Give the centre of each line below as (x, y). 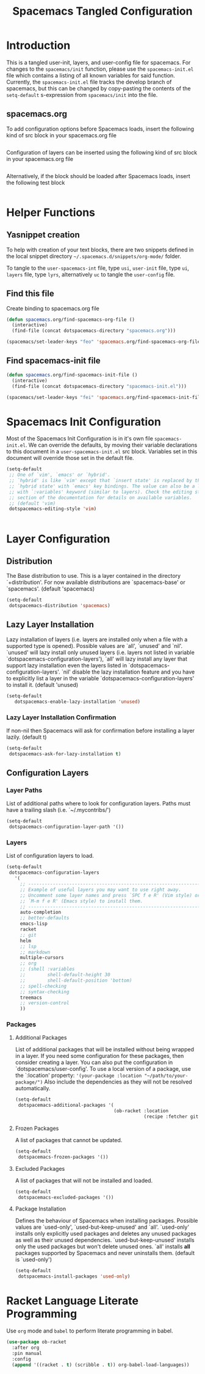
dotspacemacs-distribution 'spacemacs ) (60, 606)
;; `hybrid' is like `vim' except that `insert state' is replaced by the (106, 481)
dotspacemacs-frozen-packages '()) (63, 1157)
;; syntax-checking (45, 992)
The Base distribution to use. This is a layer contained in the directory (94, 576)
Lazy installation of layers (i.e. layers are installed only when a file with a (97, 639)
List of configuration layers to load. (50, 856)
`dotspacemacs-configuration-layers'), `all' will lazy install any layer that (97, 659)
